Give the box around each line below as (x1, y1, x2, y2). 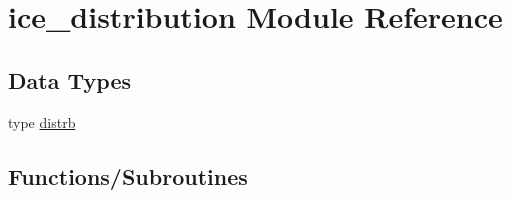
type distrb (8, 111, 76, 132)
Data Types (8, 64, 131, 95)
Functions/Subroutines (8, 160, 248, 191)
